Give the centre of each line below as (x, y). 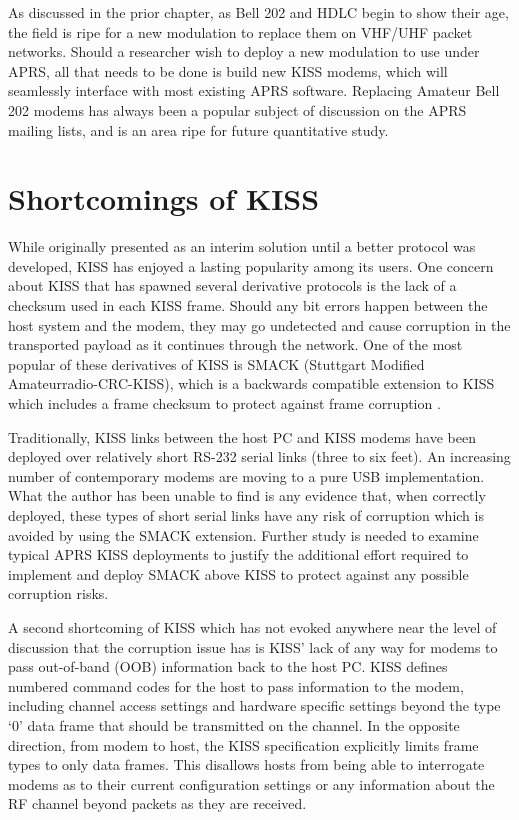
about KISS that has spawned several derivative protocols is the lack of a (232, 285)
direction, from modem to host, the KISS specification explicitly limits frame (243, 744)
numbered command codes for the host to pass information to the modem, (236, 685)
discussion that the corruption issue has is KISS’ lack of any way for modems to (253, 646)
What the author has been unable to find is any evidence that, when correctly (247, 495)
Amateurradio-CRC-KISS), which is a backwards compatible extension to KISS (251, 383)
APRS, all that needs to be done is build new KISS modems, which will (228, 70)
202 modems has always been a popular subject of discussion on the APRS (237, 109)
